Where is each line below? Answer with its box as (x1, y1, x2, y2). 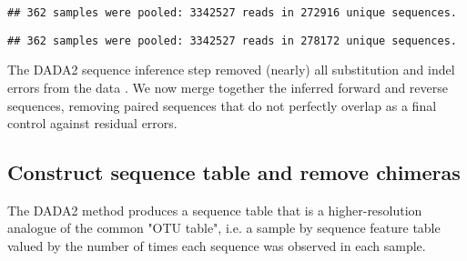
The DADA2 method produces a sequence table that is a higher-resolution (7, 200, 422, 219)
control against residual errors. (7, 114, 178, 133)
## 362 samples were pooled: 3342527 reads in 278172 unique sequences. (7, 34, 457, 47)
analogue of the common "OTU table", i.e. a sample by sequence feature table (7, 218, 441, 237)
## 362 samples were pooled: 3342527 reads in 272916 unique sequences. (7, 6, 457, 19)
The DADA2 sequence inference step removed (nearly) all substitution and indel (7, 60, 455, 79)
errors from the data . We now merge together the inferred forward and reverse (7, 77, 449, 96)
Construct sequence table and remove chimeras (7, 158, 461, 186)
